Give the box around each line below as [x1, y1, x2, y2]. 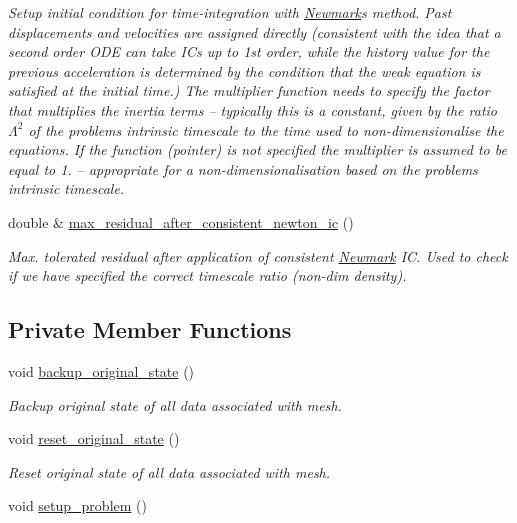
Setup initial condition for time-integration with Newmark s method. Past [8, 2, 452, 22]
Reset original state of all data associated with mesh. [8, 461, 331, 482]
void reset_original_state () [8, 428, 180, 449]
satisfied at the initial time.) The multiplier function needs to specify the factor [8, 80, 490, 101]
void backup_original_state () [8, 360, 195, 381]
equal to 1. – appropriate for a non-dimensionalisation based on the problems [8, 158, 478, 179]
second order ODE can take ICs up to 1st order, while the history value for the [8, 41, 490, 62]
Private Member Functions [8, 314, 292, 345]
